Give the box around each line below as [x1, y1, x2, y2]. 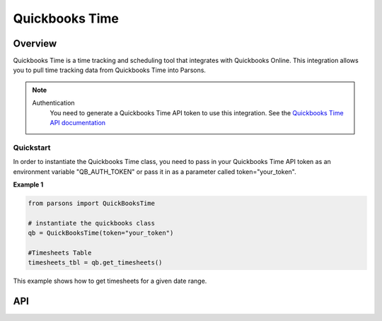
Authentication [32, 99, 75, 107]
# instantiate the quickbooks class [28, 219, 156, 227]
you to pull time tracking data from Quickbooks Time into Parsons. [13, 66, 207, 74]
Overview [13, 37, 57, 49]
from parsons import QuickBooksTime [28, 199, 156, 207]
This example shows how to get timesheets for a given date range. [13, 276, 207, 286]
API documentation [50, 119, 106, 127]
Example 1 [13, 180, 44, 189]
